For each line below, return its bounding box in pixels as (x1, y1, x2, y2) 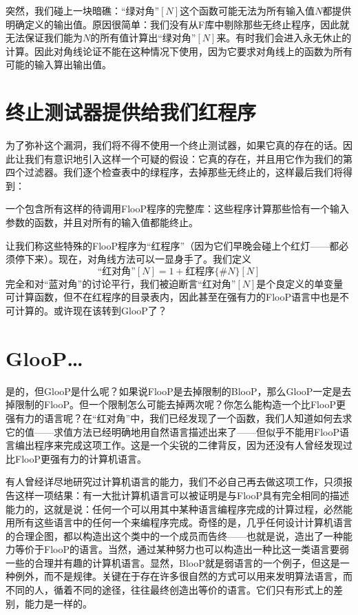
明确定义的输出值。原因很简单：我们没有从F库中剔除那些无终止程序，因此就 (6, 17, 350, 31)
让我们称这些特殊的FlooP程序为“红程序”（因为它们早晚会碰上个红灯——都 (6, 238, 339, 252)
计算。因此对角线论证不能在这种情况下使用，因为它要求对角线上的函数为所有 (6, 43, 352, 58)
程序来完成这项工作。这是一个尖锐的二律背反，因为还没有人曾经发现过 (34, 438, 352, 452)
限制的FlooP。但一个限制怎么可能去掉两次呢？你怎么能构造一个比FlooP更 (14, 397, 346, 412)
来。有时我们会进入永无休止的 (216, 30, 352, 45)
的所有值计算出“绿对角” (90, 30, 196, 45)
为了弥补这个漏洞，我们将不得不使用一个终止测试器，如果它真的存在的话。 (6, 138, 343, 152)
